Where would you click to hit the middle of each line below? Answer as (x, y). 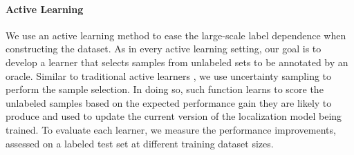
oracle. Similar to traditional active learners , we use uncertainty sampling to (169, 75)
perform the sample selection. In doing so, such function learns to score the (165, 89)
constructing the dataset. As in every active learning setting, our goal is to (164, 49)
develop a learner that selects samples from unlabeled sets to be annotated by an (177, 62)
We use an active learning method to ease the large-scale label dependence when (176, 35)
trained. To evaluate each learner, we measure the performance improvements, (171, 129)
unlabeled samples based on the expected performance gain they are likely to (169, 102)
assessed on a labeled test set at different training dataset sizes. (140, 143)
